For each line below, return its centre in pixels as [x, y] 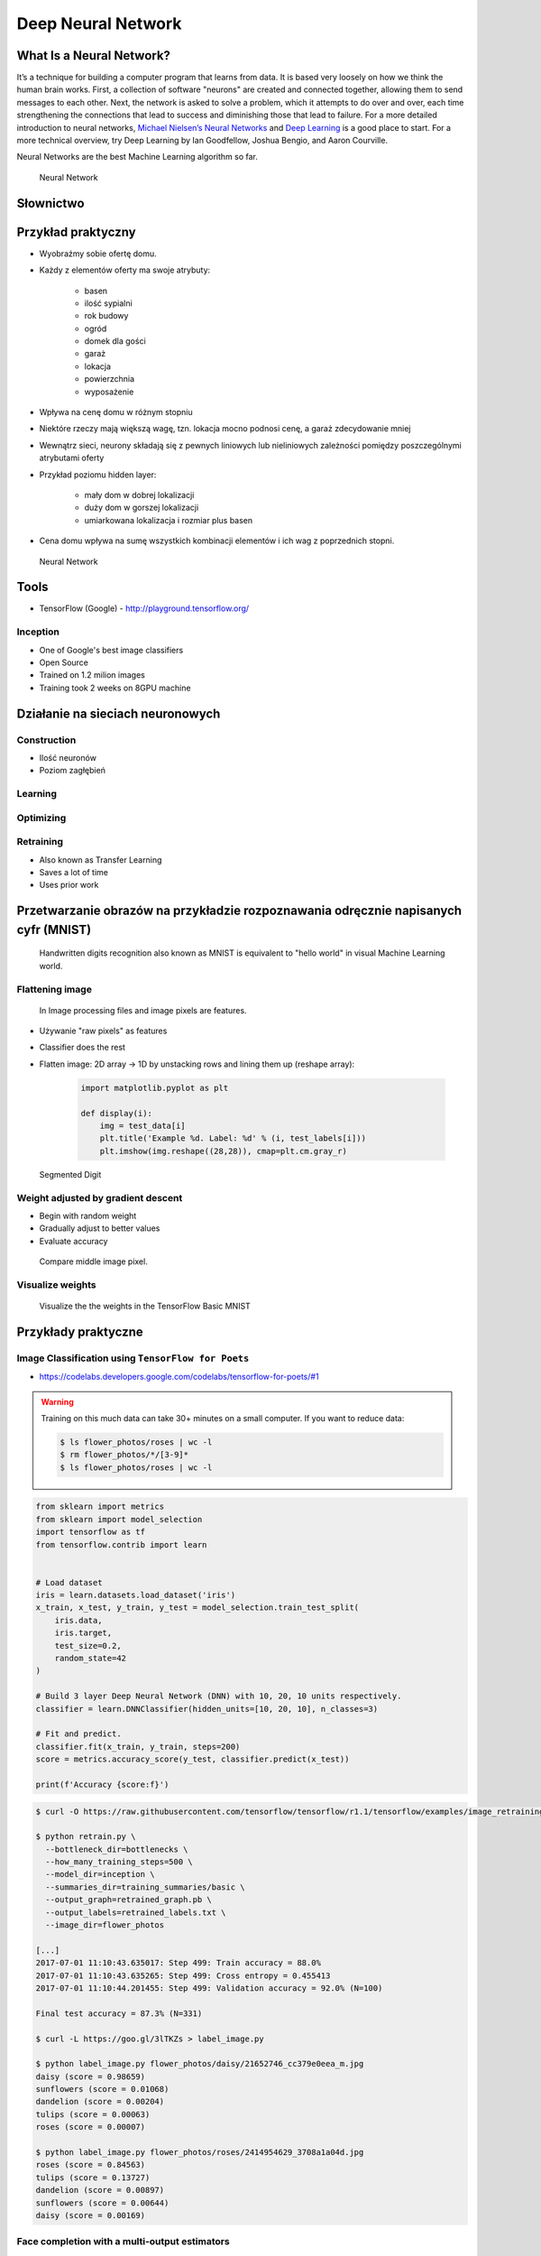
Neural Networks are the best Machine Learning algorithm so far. [138, 157]
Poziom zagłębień [72, 771]
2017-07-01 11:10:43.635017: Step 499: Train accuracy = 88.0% [179, 1963]
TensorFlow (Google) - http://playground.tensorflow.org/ [144, 608]
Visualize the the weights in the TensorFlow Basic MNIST [145, 1306]
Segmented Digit [70, 1174]
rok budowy [106, 316]
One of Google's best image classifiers [111, 650]
